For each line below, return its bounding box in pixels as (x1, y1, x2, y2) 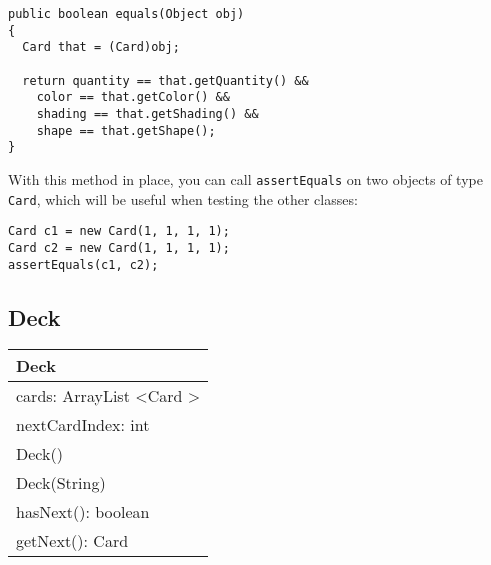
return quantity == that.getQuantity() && (22, 73, 309, 88)
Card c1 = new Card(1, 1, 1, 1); (8, 224, 230, 239)
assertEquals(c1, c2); (8, 257, 159, 272)
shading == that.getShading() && (36, 106, 259, 121)
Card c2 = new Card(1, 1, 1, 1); (8, 240, 230, 255)
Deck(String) (16, 471, 106, 495)
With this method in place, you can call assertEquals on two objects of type (8, 168, 483, 189)
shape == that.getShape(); (36, 123, 216, 138)
